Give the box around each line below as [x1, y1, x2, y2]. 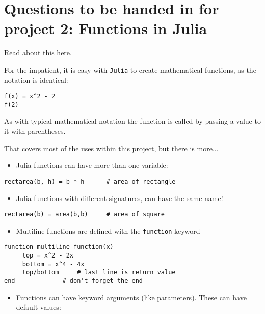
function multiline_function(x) [4, 243, 114, 251]
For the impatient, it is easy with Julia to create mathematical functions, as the [4, 64, 256, 75]
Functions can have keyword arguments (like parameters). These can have [16, 292, 247, 302]
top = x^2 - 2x [22, 252, 74, 260]
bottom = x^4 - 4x [22, 260, 85, 268]
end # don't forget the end [4, 277, 143, 285]
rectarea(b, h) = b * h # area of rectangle [4, 178, 176, 185]
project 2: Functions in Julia [4, 18, 207, 39]
